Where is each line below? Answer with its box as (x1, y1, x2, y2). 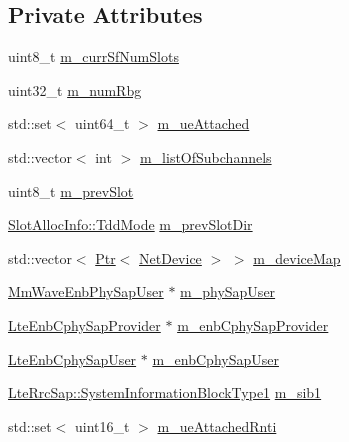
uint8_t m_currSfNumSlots (8, 46, 179, 67)
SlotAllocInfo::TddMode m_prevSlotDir (8, 214, 253, 235)
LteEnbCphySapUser (8, 348, 137, 369)
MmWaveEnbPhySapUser (8, 281, 164, 302)
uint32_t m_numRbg (8, 79, 142, 100)
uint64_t (75, 113, 130, 134)
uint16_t (75, 415, 130, 436)
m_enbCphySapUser (152, 348, 279, 369)
